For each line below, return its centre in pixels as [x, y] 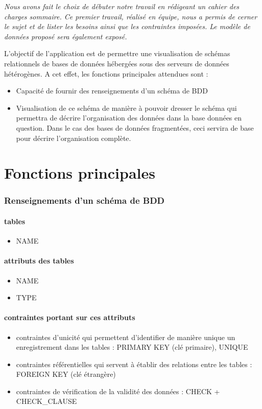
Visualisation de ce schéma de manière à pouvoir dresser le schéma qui [126, 107]
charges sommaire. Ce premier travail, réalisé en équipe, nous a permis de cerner [131, 16]
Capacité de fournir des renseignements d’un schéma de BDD [112, 91]
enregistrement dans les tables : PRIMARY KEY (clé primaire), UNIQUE [132, 347]
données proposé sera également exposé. [66, 36]
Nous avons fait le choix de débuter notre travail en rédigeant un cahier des [122, 6]
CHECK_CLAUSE [46, 401]
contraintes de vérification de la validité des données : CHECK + [118, 391]
